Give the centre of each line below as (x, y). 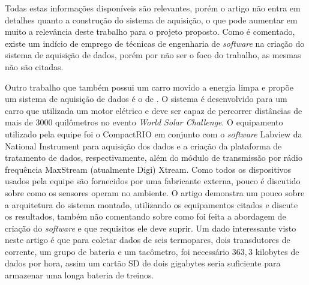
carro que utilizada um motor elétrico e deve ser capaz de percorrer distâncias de (154, 110)
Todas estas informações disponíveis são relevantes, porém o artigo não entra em (153, 8)
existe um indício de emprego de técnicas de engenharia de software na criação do (155, 43)
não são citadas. (34, 66)
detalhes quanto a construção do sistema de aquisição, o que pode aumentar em (151, 19)
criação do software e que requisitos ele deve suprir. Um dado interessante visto (151, 228)
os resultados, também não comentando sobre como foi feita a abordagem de (145, 216)
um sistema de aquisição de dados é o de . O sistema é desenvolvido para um (146, 99)
